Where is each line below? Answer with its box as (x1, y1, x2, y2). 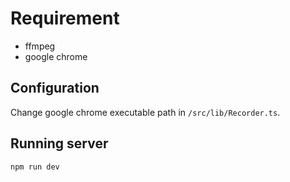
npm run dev (10, 162, 60, 172)
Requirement (10, 7, 120, 30)
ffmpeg (24, 40, 56, 52)
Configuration (10, 80, 100, 97)
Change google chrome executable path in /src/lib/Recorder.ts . (10, 106, 281, 118)
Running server (10, 135, 109, 152)
